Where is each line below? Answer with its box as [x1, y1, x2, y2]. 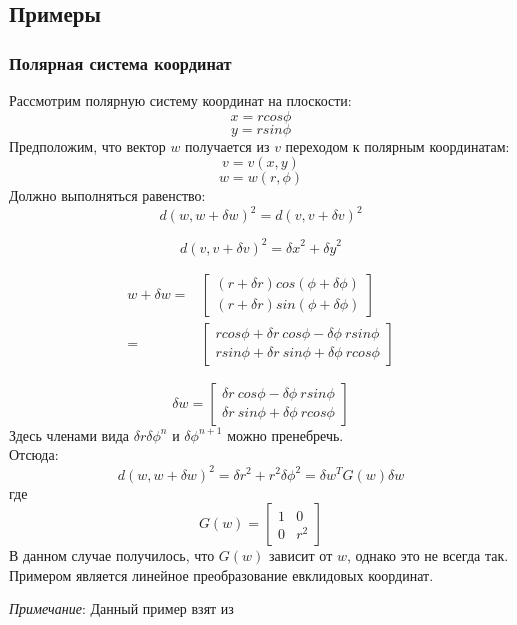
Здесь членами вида [9, 424, 130, 445]
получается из [185, 135, 270, 156]
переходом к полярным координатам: [285, 135, 510, 156]
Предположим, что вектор [9, 135, 166, 156]
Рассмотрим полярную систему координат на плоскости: [9, 90, 352, 110]
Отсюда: [9, 444, 59, 465]
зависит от [269, 545, 333, 566]
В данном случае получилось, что [9, 545, 215, 566]
